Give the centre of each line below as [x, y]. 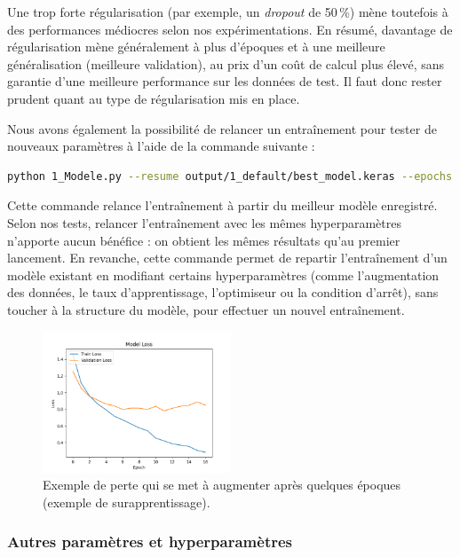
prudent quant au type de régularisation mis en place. [154, 98]
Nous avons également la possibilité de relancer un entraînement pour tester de [222, 128]
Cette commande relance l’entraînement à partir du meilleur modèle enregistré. [222, 205]
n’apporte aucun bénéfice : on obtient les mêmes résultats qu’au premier [204, 240]
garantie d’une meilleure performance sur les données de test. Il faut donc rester [225, 81]
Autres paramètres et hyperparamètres [150, 541]
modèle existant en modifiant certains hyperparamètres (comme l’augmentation [223, 275]
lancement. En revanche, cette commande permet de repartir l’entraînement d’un [227, 258]
